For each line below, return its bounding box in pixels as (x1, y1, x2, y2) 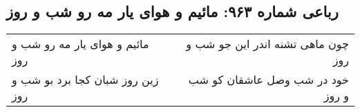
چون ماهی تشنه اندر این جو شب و (186, 36, 349, 52)
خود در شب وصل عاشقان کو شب (188, 71, 349, 88)
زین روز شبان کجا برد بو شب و (12, 71, 159, 88)
